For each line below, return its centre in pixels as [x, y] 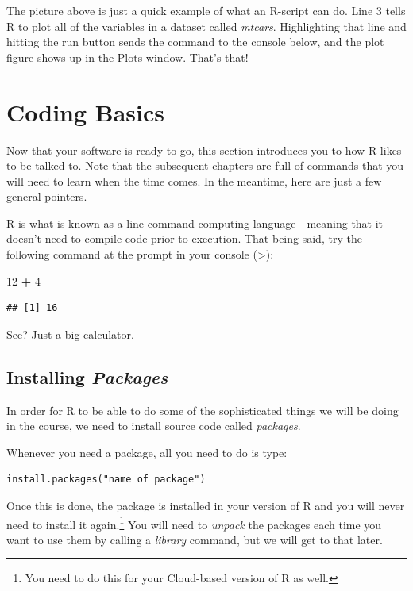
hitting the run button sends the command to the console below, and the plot [195, 42]
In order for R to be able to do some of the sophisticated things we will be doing [203, 410]
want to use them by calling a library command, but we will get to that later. [195, 539]
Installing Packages [87, 376]
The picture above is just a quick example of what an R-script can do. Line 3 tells [206, 10]
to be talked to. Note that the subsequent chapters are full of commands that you [205, 165]
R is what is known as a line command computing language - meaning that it [195, 223]
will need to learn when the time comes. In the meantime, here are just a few [194, 180]
